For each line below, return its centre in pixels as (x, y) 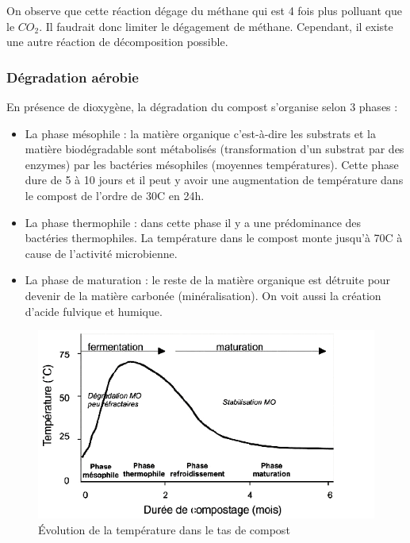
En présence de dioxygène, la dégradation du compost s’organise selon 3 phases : (202, 106)
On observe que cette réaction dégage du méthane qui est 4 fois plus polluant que (204, 10)
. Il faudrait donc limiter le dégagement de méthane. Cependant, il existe (216, 26)
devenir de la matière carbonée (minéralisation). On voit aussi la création (203, 295)
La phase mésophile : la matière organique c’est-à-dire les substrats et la (201, 133)
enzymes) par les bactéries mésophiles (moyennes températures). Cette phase (212, 164)
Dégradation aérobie (73, 77)
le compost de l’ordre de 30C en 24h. (115, 195)
